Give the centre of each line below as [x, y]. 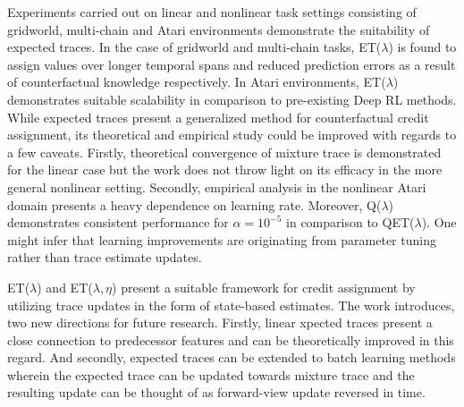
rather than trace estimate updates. [105, 257]
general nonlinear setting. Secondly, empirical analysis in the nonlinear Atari [217, 187]
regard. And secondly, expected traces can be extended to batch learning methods [232, 357]
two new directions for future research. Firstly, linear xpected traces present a [220, 322]
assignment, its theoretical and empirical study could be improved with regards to [232, 135]
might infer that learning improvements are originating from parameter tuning [222, 239]
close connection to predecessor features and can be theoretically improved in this [231, 339]
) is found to [422, 47]
